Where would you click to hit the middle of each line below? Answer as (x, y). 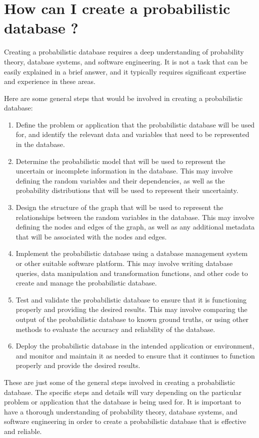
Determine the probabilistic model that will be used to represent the (120, 161)
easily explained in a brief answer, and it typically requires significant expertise (125, 71)
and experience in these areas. (50, 81)
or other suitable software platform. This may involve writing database (124, 263)
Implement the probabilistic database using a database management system (132, 253)
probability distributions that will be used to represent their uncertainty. (127, 190)
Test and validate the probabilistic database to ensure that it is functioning (131, 299)
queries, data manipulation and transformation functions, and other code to (132, 273)
